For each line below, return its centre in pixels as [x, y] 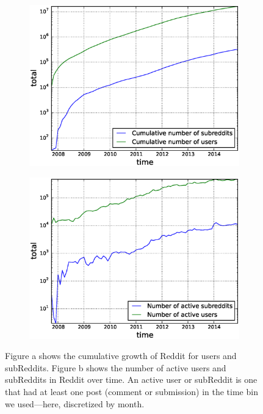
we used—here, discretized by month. [75, 403]
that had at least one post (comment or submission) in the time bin [131, 392]
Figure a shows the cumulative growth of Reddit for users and [121, 356]
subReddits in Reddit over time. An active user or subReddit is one [131, 379]
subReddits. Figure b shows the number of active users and [116, 367]
